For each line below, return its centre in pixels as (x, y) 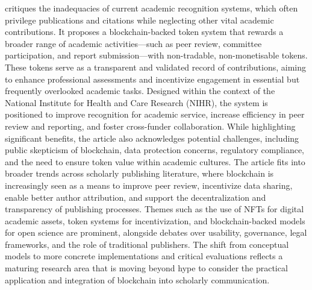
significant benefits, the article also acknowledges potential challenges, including (152, 138)
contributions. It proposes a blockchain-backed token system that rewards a (144, 32)
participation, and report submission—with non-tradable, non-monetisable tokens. (156, 55)
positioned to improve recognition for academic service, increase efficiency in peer (155, 114)
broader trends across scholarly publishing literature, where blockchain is (139, 173)
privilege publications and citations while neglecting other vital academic (139, 20)
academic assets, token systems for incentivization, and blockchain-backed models (155, 220)
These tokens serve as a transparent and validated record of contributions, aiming (156, 67)
